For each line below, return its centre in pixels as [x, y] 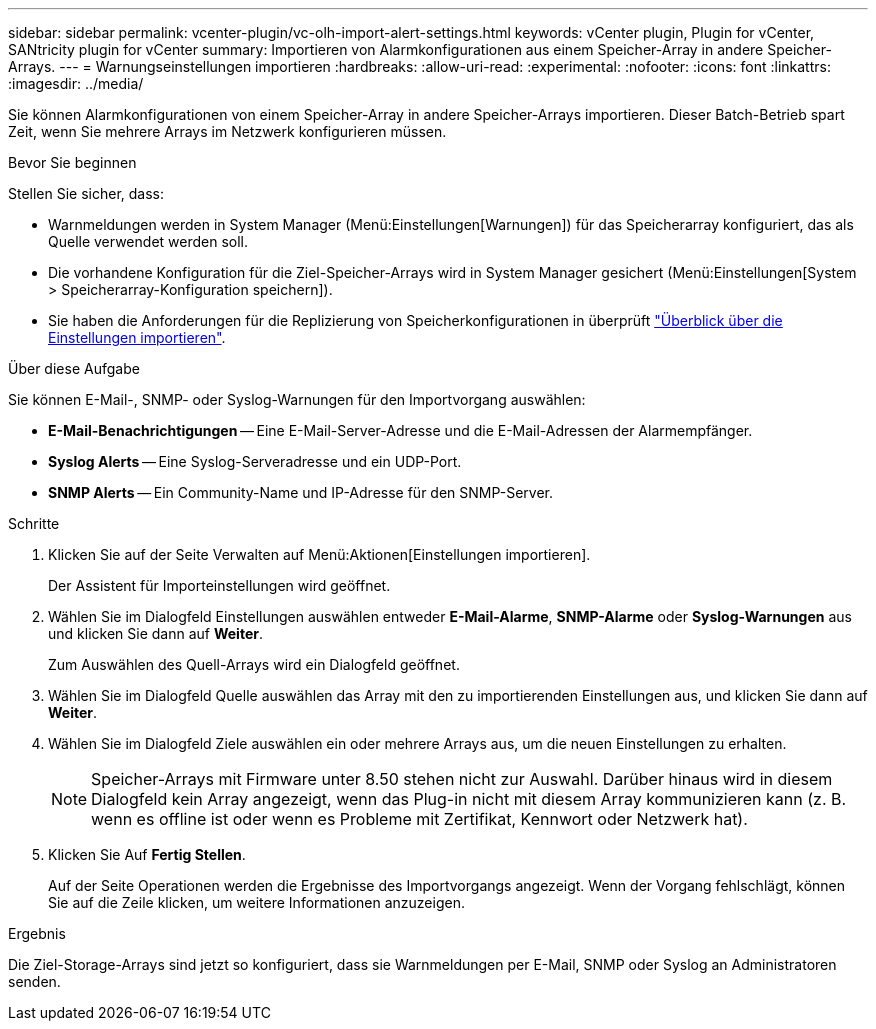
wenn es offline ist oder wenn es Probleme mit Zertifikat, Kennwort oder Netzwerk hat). [419, 819]
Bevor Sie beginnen [72, 162]
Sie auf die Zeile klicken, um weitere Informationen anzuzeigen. [256, 902]
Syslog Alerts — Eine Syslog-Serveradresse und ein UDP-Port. [255, 461]
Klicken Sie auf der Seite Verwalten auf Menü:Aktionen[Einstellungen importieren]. [319, 554]
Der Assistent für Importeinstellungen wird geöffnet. [219, 585]
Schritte [34, 523]
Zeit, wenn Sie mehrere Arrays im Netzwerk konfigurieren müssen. [227, 131]
